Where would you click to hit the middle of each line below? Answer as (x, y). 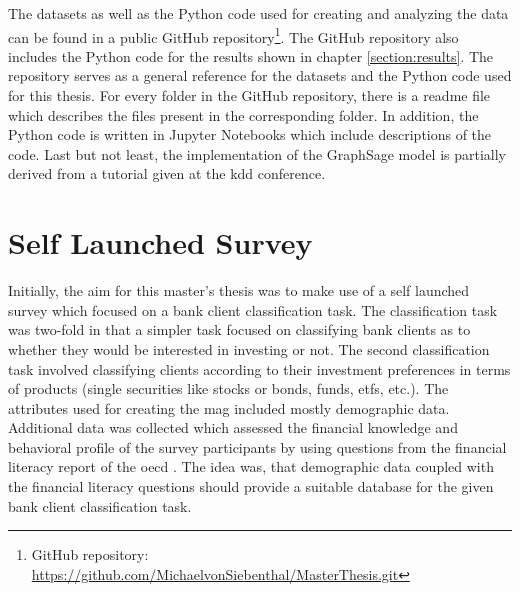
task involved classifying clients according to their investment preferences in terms (259, 368)
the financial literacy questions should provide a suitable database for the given (251, 486)
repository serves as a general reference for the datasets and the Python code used (260, 75)
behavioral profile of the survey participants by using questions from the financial (257, 446)
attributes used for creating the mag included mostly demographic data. (229, 407)
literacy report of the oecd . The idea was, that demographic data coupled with (251, 466)
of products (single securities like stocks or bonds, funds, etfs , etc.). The (228, 388)
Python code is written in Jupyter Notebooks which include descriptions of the (250, 134)
